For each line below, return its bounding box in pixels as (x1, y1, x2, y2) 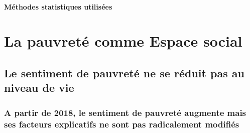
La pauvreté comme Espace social (4, 31, 242, 51)
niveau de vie (4, 80, 74, 95)
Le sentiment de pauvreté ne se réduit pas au (4, 65, 244, 80)
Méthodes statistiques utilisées (4, 1, 112, 12)
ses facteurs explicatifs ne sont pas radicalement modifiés (4, 117, 239, 130)
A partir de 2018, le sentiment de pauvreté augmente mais (4, 106, 246, 118)
